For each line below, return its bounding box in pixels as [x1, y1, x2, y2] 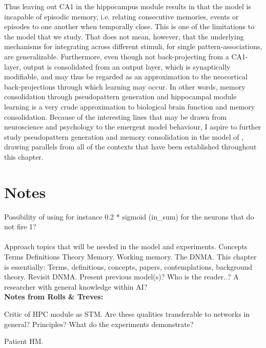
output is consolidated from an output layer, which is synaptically [23, 61, 231, 72]
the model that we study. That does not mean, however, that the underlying [4, 31, 244, 41]
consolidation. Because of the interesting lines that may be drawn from [4, 111, 227, 122]
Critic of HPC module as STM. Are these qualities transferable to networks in [4, 308, 250, 319]
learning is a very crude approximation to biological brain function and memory [4, 101, 255, 112]
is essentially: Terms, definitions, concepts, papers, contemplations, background [4, 261, 253, 272]
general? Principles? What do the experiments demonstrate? [4, 318, 194, 329]
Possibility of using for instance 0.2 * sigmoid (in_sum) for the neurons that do [4, 211, 254, 222]
